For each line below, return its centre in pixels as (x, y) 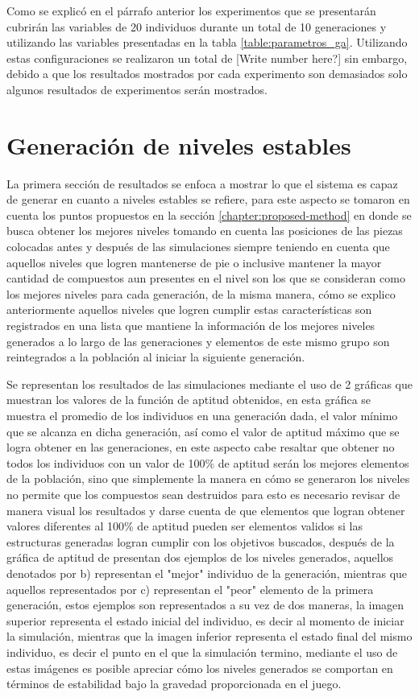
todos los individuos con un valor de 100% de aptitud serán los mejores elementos (208, 462)
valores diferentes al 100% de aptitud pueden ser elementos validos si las (185, 526)
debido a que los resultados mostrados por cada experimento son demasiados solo (207, 74)
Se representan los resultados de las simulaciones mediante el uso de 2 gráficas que (209, 384)
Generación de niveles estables (179, 144)
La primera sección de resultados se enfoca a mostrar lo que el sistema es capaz (202, 183)
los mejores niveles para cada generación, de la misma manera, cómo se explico (201, 293)
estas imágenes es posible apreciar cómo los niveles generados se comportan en (200, 668)
